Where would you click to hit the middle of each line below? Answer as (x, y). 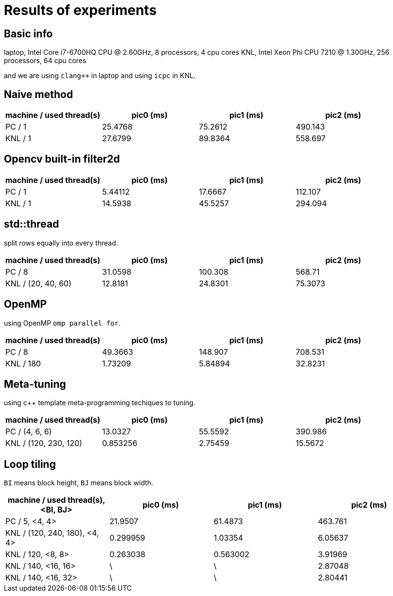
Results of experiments (80, 10)
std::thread (32, 224)
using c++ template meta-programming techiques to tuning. (100, 403)
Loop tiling (30, 464)
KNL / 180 (23, 363)
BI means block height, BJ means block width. (79, 483)
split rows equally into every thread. (61, 243)
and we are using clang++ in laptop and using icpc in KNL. (100, 76)
